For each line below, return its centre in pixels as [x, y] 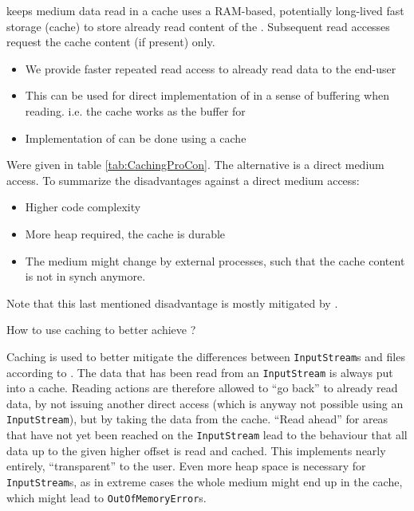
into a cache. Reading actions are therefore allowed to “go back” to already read [202, 388]
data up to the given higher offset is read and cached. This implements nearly [196, 450]
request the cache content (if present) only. [111, 42]
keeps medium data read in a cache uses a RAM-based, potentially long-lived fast [205, 10]
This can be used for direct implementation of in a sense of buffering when [207, 95]
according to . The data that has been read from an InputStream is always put [200, 372]
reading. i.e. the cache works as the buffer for [135, 110]
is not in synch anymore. [85, 276]
